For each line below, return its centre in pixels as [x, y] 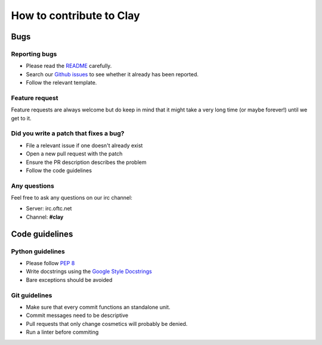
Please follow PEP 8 [50, 263]
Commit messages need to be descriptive [77, 315]
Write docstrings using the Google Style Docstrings [89, 272]
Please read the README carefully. [69, 66]
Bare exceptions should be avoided [69, 279]
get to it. [21, 118]
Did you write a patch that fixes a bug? [68, 133]
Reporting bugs [34, 54]
